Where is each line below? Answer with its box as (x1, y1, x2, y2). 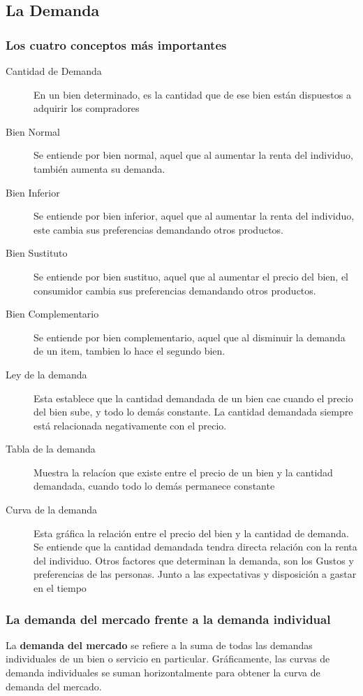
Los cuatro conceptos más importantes (6, 36, 227, 53)
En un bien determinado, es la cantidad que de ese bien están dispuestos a (34, 87, 351, 101)
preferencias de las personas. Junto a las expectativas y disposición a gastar (34, 567, 357, 581)
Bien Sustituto (6, 246, 68, 260)
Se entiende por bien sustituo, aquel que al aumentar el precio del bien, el (34, 269, 348, 283)
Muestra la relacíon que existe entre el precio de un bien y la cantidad (34, 464, 333, 479)
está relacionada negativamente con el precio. (34, 418, 227, 432)
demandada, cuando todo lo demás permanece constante (34, 478, 275, 493)
